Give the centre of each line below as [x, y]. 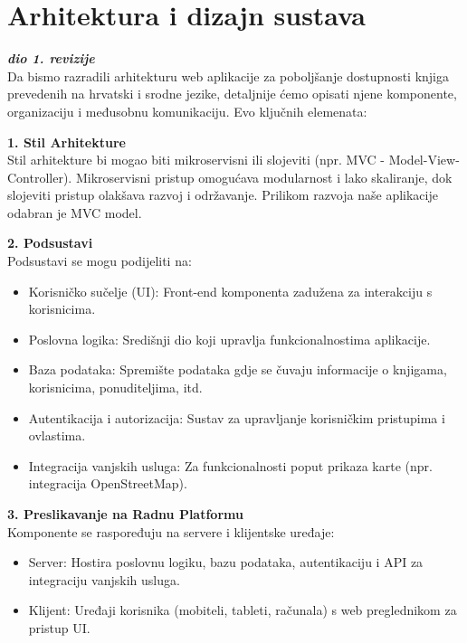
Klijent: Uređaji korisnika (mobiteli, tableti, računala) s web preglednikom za [243, 610]
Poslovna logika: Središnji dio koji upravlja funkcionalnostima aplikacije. [229, 339]
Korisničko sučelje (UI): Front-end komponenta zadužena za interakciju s [230, 291]
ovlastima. [57, 435]
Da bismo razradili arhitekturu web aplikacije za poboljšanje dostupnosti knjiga [229, 76]
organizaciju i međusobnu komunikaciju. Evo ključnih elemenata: [187, 111]
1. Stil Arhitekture [67, 142]
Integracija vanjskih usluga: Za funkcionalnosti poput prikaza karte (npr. [230, 465]
